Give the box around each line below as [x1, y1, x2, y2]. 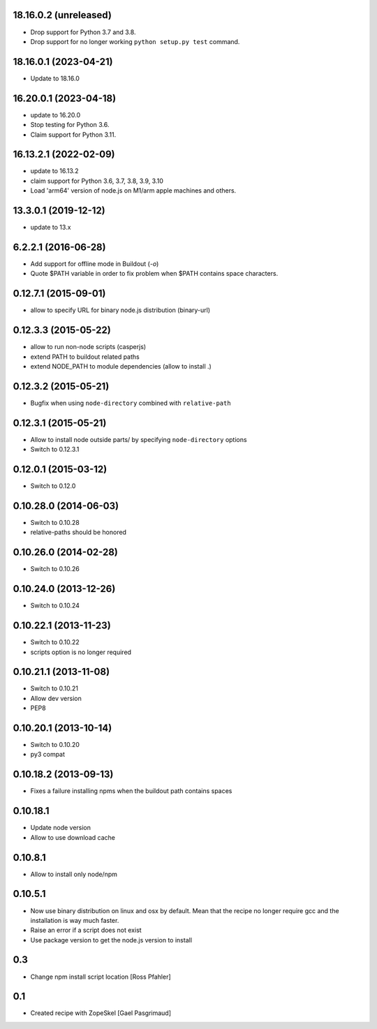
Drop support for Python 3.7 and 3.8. [30, 28, 136, 36]
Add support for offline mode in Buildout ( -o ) [30, 260, 159, 268]
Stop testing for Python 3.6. [30, 121, 110, 129]
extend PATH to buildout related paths [30, 353, 140, 361]
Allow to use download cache [30, 833, 115, 841]
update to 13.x [30, 223, 71, 232]
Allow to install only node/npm [30, 870, 118, 878]
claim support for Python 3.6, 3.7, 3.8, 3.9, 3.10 [30, 177, 164, 185]
